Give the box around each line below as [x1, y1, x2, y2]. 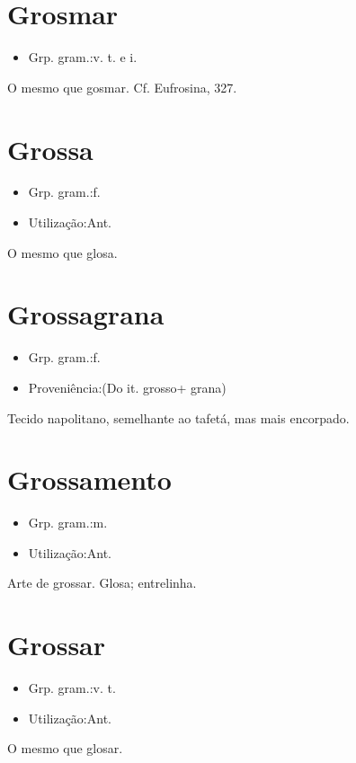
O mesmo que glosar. [7, 739, 123, 758]
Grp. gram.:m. [28, 513, 108, 532]
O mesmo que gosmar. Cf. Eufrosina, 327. [7, 77, 237, 96]
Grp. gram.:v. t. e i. [28, 48, 138, 67]
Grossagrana [7, 296, 165, 333]
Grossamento [7, 461, 172, 498]
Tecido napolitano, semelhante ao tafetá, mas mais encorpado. [7, 408, 350, 427]
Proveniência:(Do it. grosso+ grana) [28, 377, 227, 396]
